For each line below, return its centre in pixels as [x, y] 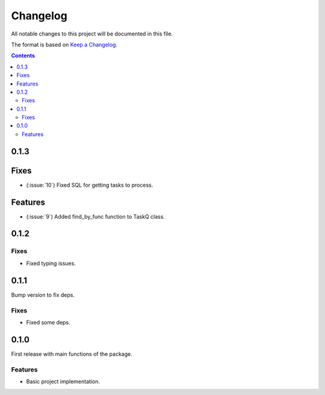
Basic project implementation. [63, 381]
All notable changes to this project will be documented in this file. [92, 34]
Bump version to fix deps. [43, 294]
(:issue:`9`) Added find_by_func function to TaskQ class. [96, 216]
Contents [23, 56]
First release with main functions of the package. [72, 354]
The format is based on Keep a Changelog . [64, 45]
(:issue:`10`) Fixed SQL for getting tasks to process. [90, 185]
